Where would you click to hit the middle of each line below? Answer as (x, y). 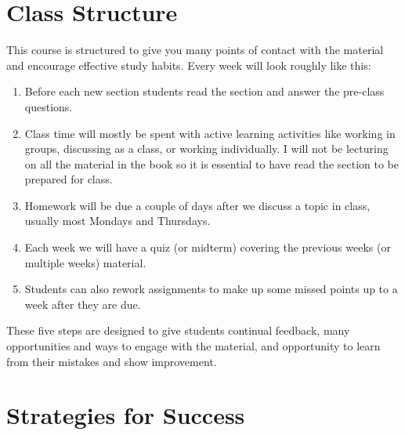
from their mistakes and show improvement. (112, 361)
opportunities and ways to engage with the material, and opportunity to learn (193, 346)
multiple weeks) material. (85, 262)
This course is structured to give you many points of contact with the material (195, 50)
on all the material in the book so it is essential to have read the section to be (212, 163)
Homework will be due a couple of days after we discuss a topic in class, (197, 205)
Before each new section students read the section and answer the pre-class (204, 91)
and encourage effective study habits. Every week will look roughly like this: (189, 65)
